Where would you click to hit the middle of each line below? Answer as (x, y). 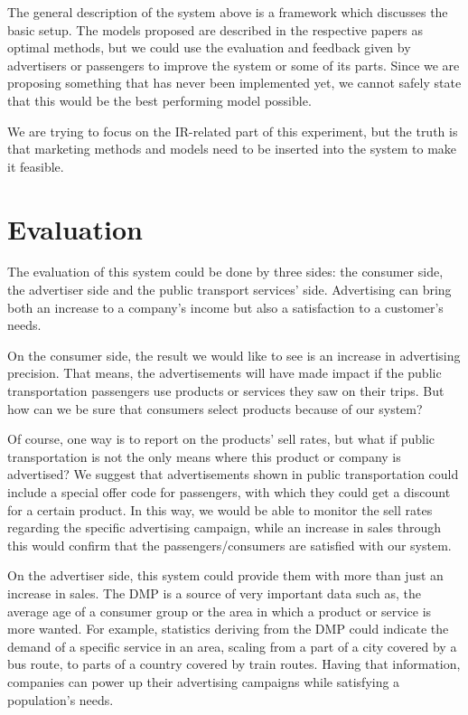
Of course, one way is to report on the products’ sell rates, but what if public (221, 439)
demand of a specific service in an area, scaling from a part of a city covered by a (232, 646)
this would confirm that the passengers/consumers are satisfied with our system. (229, 545)
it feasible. (36, 166)
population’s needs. (61, 699)
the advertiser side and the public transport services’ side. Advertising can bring (229, 290)
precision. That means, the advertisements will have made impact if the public (225, 373)
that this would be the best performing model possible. (159, 100)
